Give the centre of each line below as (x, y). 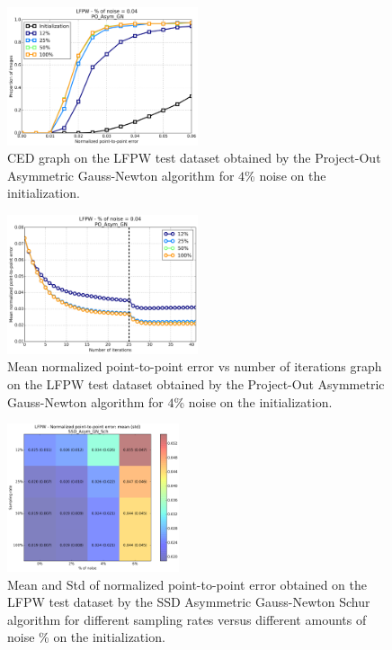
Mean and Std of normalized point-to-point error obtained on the (187, 584)
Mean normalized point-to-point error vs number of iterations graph (195, 366)
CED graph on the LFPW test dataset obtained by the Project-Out (194, 158)
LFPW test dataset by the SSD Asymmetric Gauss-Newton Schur (189, 602)
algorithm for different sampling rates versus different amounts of (187, 619)
